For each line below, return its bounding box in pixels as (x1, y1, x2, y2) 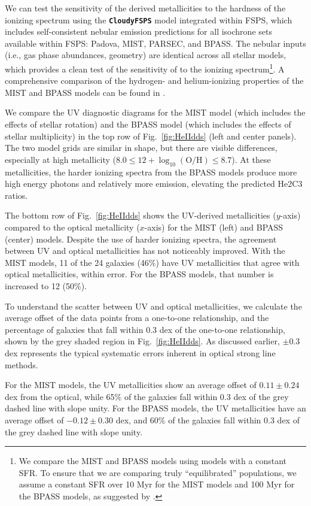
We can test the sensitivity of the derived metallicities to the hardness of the (5, 2, 286, 14)
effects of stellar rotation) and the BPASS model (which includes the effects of (5, 118, 291, 131)
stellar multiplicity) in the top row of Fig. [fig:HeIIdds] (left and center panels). (5, 129, 297, 142)
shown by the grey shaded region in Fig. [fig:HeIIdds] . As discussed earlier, (5, 335, 280, 347)
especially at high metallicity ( (5, 153, 116, 165)
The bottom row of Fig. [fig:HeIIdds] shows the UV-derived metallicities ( (5, 209, 276, 222)
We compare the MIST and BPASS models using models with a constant (19, 455, 286, 467)
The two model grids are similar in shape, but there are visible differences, (5, 141, 278, 154)
